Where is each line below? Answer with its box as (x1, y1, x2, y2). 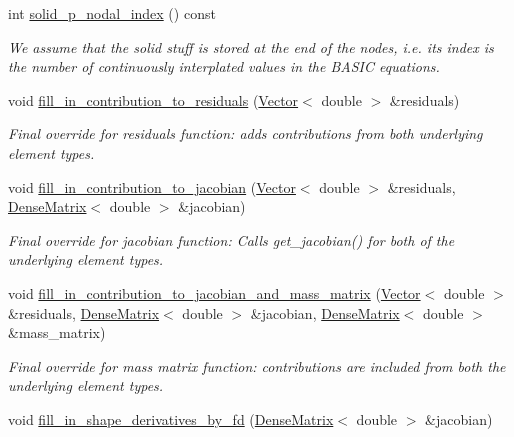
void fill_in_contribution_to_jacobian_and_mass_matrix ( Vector (8, 282, 421, 303)
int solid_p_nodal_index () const (8, 3, 216, 23)
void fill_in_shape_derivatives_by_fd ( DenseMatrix (8, 408, 334, 429)
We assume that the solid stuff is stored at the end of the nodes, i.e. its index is (8, 36, 494, 57)
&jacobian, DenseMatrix (250, 302, 400, 323)
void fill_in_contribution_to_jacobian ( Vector (8, 176, 296, 197)
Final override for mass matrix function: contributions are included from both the (8, 355, 506, 376)
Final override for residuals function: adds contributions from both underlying (8, 123, 483, 144)
